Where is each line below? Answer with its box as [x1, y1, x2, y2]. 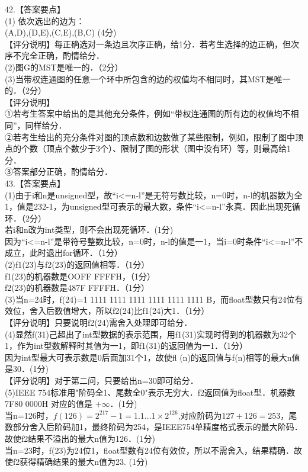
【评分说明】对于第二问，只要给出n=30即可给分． [5, 374, 198, 386]
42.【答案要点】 [5, 3, 65, 15]
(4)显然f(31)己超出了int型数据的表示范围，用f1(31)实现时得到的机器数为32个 [5, 327, 296, 340]
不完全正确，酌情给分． [12, 49, 104, 62]
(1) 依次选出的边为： [5, 14, 85, 27]
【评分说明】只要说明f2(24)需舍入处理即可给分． [5, 316, 192, 329]
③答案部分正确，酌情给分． [5, 165, 113, 178]
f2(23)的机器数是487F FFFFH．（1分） [5, 281, 150, 294]
